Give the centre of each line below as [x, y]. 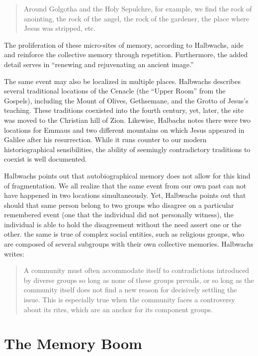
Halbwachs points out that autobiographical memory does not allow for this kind [127, 175]
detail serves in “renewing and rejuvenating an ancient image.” [99, 64]
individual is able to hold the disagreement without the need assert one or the [123, 224]
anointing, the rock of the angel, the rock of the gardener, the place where [136, 18]
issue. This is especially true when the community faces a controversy [129, 300]
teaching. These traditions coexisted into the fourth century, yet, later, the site [124, 110]
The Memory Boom [73, 343]
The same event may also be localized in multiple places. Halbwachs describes [123, 81]
